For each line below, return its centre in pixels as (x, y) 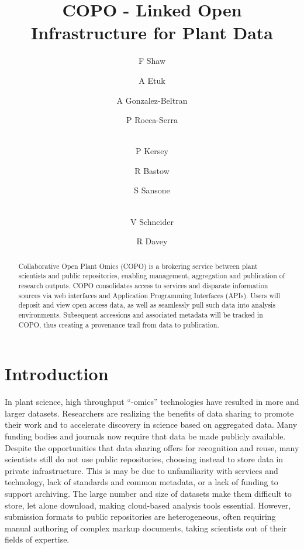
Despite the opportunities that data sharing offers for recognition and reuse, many (152, 447)
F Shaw (152, 61)
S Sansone (152, 190)
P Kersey (152, 151)
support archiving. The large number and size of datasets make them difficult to (148, 493)
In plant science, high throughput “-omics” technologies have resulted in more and (152, 402)
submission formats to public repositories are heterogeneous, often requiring (140, 516)
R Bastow (152, 170)
